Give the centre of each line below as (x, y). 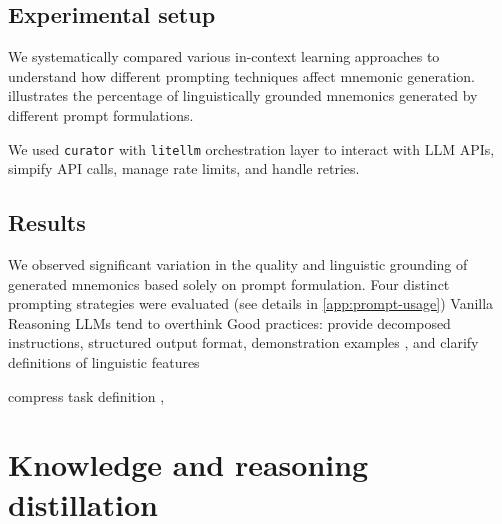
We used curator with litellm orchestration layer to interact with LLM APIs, (251, 148)
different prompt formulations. (101, 114)
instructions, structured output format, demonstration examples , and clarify (243, 342)
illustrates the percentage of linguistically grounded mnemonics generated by (243, 95)
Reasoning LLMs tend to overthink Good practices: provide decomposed (229, 322)
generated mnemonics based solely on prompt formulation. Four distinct (229, 283)
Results (47, 222)
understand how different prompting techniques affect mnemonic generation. (241, 75)
